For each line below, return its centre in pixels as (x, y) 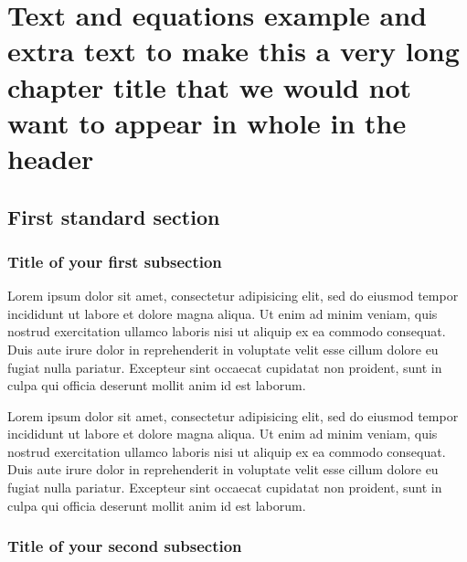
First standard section (114, 216)
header (51, 158)
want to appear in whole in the (207, 122)
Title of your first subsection (115, 261)
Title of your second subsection (125, 546)
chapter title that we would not (210, 86)
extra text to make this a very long (233, 51)
